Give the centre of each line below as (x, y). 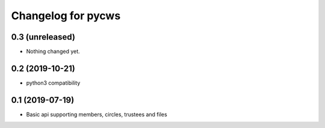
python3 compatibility (53, 83)
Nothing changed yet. (53, 52)
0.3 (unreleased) (43, 37)
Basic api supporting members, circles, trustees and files (97, 114)
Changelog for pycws (66, 16)
